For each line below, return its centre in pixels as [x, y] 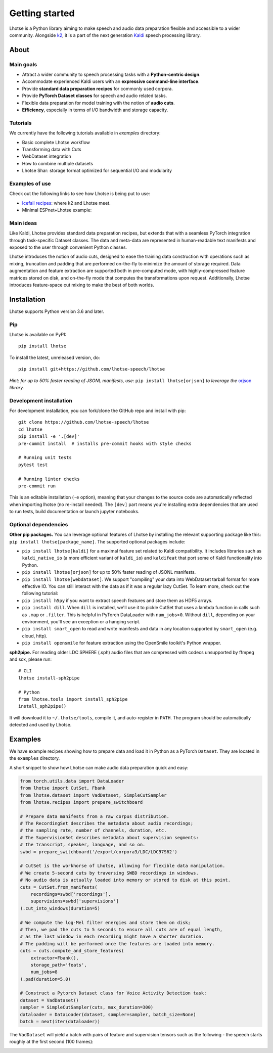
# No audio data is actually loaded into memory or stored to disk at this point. [125, 880]
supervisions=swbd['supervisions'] [75, 901]
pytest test [33, 465]
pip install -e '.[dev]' [49, 437]
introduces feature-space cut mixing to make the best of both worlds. [82, 285]
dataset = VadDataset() [50, 1000]
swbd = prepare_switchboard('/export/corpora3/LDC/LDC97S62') [99, 852]
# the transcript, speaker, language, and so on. [83, 845]
